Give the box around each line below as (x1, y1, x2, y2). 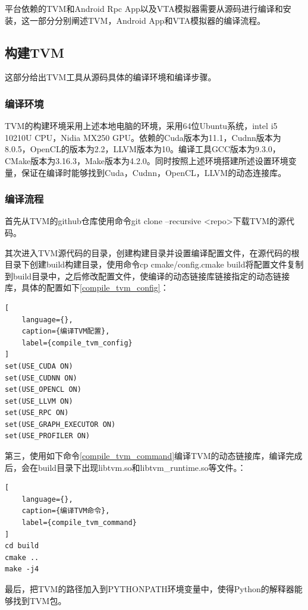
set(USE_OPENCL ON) (5, 385, 81, 394)
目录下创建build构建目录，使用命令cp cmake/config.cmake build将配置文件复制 (5, 258, 304, 271)
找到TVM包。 (12, 594, 67, 606)
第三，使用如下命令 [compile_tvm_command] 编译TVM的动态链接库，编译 (5, 449, 286, 462)
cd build (5, 542, 39, 551)
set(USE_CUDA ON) (5, 361, 73, 370)
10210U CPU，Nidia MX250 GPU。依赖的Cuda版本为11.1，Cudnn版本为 (5, 131, 281, 143)
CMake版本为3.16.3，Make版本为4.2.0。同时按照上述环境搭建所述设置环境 (5, 154, 288, 166)
